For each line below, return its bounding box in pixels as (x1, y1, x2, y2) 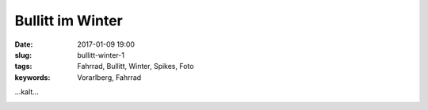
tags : (14, 62, 32, 71)
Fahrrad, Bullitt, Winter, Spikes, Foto (77, 62, 194, 71)
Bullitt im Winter (14, 12, 123, 29)
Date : (14, 40, 33, 49)
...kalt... (14, 87, 39, 97)
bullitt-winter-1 (77, 50, 124, 59)
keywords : (14, 72, 51, 82)
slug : (14, 50, 32, 59)
